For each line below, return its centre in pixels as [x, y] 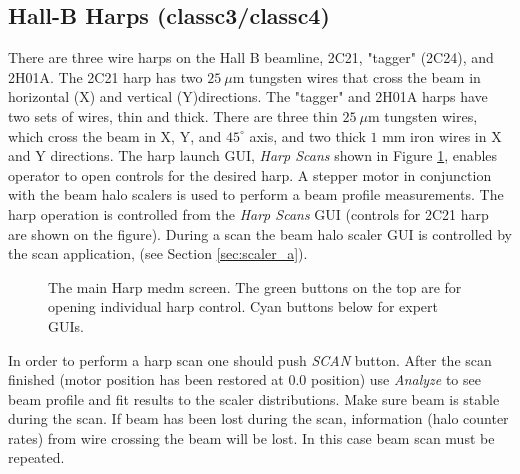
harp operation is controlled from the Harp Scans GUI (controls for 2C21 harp [248, 213]
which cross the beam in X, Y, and [115, 135]
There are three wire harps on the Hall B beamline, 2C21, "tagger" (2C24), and [251, 57]
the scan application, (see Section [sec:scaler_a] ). [158, 253]
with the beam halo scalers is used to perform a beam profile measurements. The [256, 194]
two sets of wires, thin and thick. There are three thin [173, 115]
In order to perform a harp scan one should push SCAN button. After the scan [250, 359]
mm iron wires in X [442, 135]
